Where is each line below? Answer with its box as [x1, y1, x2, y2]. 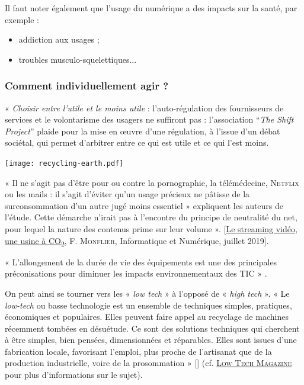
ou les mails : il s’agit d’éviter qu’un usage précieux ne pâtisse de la [5, 188, 250, 200]
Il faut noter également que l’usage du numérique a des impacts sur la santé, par [5, 2, 297, 14]
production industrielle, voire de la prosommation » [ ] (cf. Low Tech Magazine [5, 357, 292, 369]
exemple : [5, 13, 39, 25]
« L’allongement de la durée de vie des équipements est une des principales [5, 255, 277, 268]
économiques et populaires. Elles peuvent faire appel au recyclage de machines [5, 310, 289, 323]
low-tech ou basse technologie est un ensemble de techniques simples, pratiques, [5, 299, 292, 311]
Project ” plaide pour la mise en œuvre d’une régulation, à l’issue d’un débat [5, 124, 280, 137]
